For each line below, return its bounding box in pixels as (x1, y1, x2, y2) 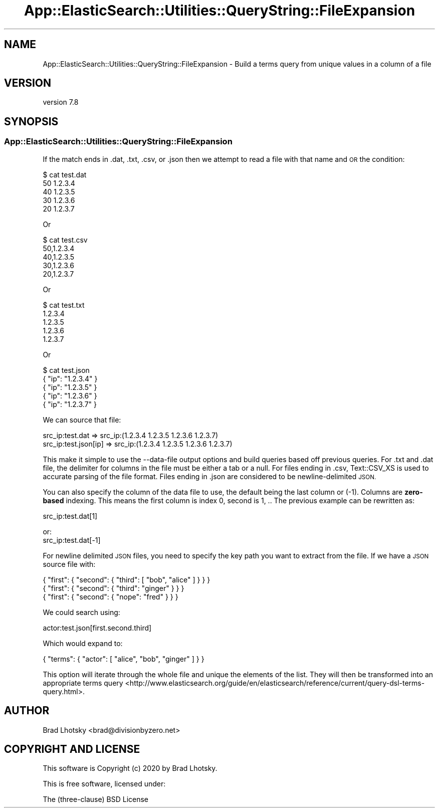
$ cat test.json (43, 365, 90, 374)
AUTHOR (4, 704, 50, 717)
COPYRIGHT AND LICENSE (4, 742, 140, 755)
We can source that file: (43, 415, 121, 424)
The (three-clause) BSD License (43, 795, 149, 804)
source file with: (43, 559, 96, 568)
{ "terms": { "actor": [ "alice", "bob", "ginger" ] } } (43, 654, 204, 663)
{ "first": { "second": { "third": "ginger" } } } (43, 583, 184, 592)
